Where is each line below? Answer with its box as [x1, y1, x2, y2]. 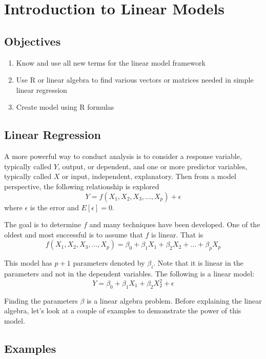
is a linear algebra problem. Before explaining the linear [87, 295, 262, 306]
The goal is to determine [4, 219, 81, 230]
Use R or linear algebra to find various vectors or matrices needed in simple [16, 74, 254, 85]
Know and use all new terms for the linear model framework [16, 57, 206, 68]
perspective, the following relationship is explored [4, 181, 159, 191]
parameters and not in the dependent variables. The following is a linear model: [4, 268, 255, 278]
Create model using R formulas [16, 102, 114, 112]
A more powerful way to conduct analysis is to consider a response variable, [4, 151, 242, 162]
